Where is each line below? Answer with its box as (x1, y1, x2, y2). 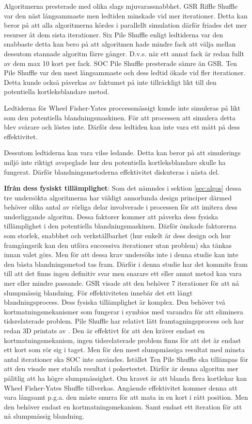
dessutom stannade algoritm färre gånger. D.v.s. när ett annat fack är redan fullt (4, 48, 244, 58)
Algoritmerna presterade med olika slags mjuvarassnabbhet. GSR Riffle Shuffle (4, 1, 238, 11)
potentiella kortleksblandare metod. (4, 86, 110, 97)
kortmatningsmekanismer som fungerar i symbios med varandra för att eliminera (4, 306, 243, 316)
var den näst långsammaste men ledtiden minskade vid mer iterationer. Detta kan (4, 10, 248, 20)
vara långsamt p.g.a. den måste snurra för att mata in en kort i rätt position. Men (4, 392, 248, 402)
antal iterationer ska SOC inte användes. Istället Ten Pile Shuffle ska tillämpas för (4, 354, 248, 364)
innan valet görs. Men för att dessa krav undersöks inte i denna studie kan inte (4, 249, 238, 260)
